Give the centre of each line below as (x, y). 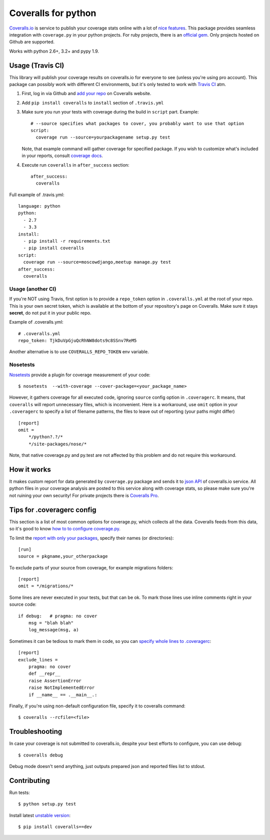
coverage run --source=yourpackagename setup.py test (103, 137)
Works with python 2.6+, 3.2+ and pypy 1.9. (54, 51)
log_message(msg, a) (53, 630)
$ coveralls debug (41, 755)
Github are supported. (32, 42)
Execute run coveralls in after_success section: (75, 165)
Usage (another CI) (33, 289)
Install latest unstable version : (40, 815)
